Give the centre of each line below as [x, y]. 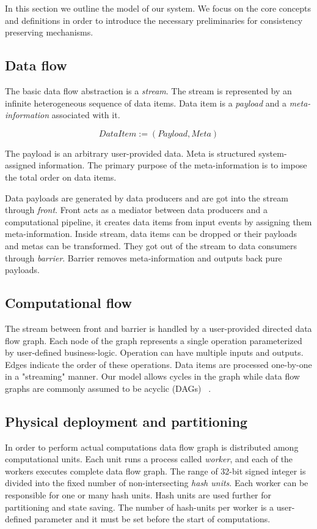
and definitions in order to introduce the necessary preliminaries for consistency [154, 20]
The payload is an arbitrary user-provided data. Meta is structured [130, 153]
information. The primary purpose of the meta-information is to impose [173, 165]
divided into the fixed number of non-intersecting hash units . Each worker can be [157, 483]
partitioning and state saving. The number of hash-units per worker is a [140, 507]
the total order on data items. [61, 177]
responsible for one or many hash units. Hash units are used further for [138, 495]
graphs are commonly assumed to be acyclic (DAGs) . [108, 388]
